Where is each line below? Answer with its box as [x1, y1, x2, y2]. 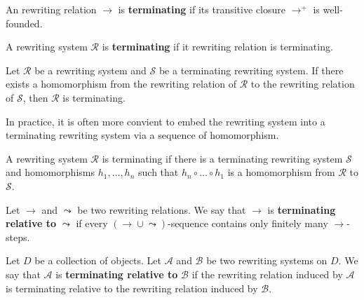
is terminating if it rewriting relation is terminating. [102, 39, 333, 54]
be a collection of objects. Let [34, 253, 162, 268]
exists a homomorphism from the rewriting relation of [6, 76, 237, 91]
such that [138, 165, 179, 179]
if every [76, 216, 108, 231]
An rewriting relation [6, 2, 97, 16]
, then [22, 90, 48, 104]
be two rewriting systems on [206, 253, 328, 268]
